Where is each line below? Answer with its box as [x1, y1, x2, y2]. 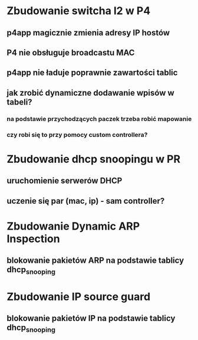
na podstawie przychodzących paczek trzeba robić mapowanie [6, 115, 192, 123]
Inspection [6, 232, 61, 246]
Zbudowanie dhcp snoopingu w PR [6, 152, 181, 166]
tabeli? [6, 97, 32, 107]
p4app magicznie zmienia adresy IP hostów [6, 28, 170, 38]
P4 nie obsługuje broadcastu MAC [6, 47, 135, 57]
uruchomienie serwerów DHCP [6, 176, 123, 186]
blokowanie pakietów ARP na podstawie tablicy [6, 256, 184, 266]
